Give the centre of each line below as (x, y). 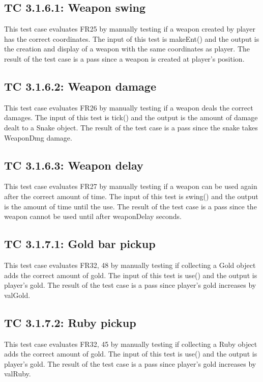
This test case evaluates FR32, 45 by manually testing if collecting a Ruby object (131, 344)
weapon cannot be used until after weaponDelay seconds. (93, 216)
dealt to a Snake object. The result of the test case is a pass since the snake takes (131, 127)
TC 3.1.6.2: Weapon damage (80, 86)
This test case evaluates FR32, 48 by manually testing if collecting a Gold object (130, 265)
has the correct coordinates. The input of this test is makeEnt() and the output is (132, 38)
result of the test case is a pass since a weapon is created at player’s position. (124, 58)
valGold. (17, 295)
